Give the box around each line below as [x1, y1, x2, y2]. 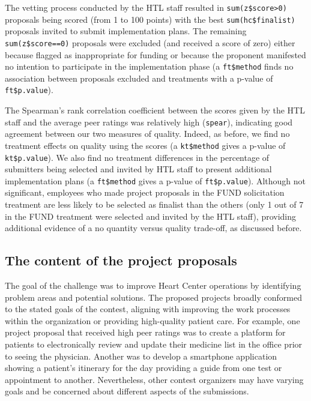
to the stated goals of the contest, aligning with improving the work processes [5, 303, 291, 315]
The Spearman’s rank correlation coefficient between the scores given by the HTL [5, 104, 305, 116]
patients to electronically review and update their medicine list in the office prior [5, 338, 303, 351]
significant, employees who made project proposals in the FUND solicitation [5, 186, 285, 199]
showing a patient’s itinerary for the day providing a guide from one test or [5, 361, 282, 374]
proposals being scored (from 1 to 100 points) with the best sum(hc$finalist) [5, 13, 295, 25]
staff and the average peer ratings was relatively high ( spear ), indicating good [5, 115, 293, 128]
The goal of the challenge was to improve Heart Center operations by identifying [5, 279, 301, 292]
